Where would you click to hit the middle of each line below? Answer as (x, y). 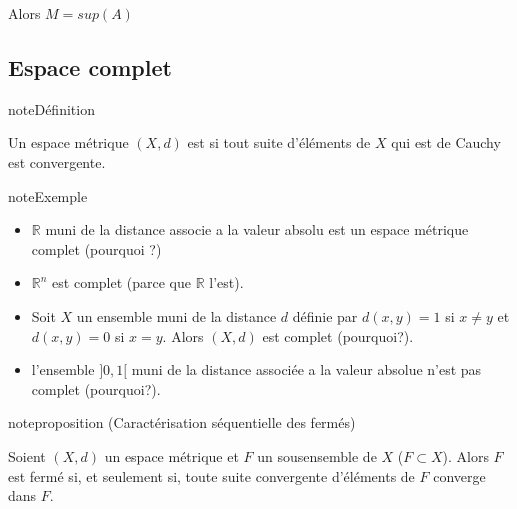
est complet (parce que (122, 282)
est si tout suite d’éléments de (279, 142)
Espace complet (90, 66)
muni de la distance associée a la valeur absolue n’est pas (306, 369)
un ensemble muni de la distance (176, 315)
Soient (27, 455)
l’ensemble (63, 369)
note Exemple (48, 195)
